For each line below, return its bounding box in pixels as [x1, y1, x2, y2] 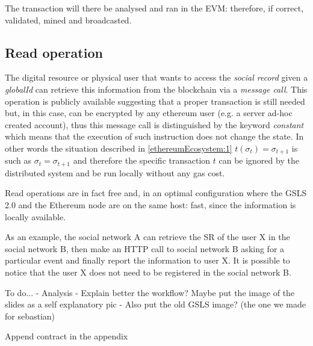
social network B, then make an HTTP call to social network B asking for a [5, 242, 285, 255]
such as [5, 154, 32, 167]
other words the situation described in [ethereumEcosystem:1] [5, 141, 232, 154]
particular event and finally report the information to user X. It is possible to [5, 254, 290, 267]
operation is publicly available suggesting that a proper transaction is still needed [5, 94, 305, 107]
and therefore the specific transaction [73, 154, 211, 167]
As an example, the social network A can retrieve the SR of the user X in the [5, 230, 290, 243]
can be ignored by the [218, 154, 299, 167]
